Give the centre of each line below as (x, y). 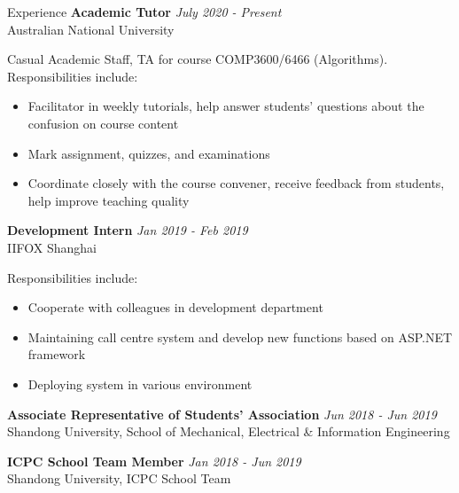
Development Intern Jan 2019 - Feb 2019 (128, 230)
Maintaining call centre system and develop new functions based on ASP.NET (240, 336)
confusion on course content (103, 123)
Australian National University (91, 29)
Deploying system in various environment (140, 383)
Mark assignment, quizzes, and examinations (149, 153)
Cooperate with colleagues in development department (175, 307)
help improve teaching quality (109, 200)
